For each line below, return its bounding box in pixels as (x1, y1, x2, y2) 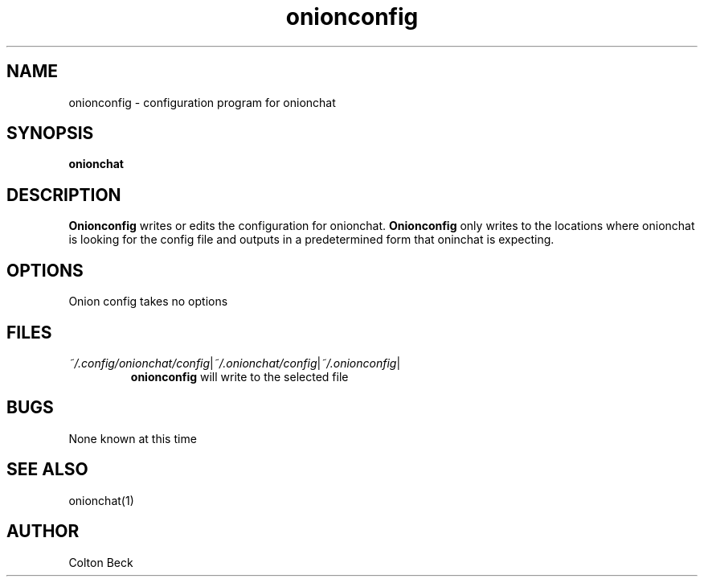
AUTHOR (6, 521, 80, 542)
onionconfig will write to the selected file (130, 369, 349, 384)
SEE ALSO (6, 459, 88, 480)
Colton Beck (68, 555, 133, 569)
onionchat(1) (68, 493, 134, 507)
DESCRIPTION (6, 184, 121, 205)
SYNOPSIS (6, 123, 94, 144)
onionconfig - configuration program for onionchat (68, 95, 336, 109)
